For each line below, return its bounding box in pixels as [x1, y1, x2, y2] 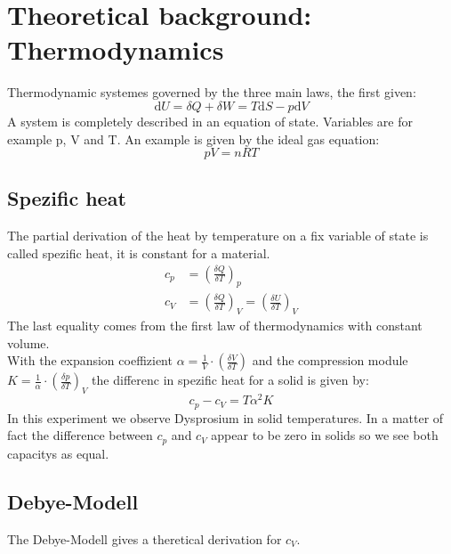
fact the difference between [7, 426, 153, 444]
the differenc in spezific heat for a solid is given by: [92, 371, 369, 389]
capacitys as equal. [7, 444, 109, 462]
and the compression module [252, 351, 408, 370]
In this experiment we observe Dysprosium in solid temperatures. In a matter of [7, 408, 444, 427]
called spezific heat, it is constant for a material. [7, 243, 270, 262]
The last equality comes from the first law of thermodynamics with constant [7, 316, 423, 335]
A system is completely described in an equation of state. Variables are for [7, 111, 413, 130]
